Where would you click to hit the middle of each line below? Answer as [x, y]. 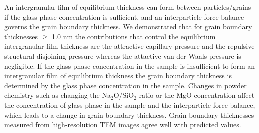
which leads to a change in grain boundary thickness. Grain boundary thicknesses [129, 115]
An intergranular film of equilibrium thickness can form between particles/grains [128, 7]
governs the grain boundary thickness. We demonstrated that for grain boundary [128, 26]
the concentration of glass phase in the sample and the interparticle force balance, [130, 105]
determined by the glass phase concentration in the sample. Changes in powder [125, 85]
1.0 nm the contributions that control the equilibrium [134, 36]
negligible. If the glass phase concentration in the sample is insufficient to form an [130, 65]
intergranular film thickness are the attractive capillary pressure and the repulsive [129, 46]
